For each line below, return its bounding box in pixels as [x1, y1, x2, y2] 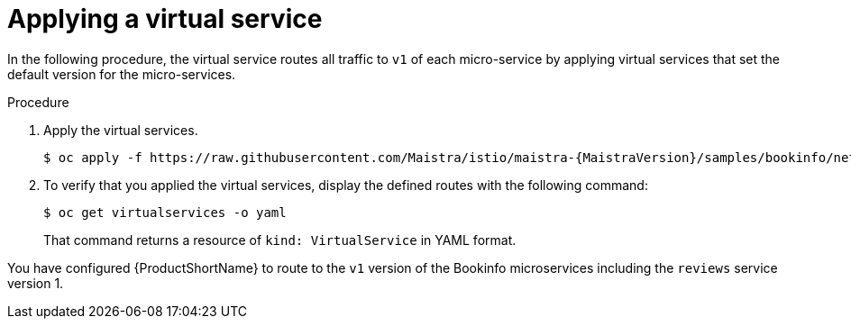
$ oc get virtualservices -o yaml [43, 204, 287, 220]
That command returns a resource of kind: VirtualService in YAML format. [43, 231, 517, 248]
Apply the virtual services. [43, 122, 198, 138]
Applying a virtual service [7, 4, 323, 34]
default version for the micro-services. [7, 66, 236, 82]
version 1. [7, 275, 64, 291]
